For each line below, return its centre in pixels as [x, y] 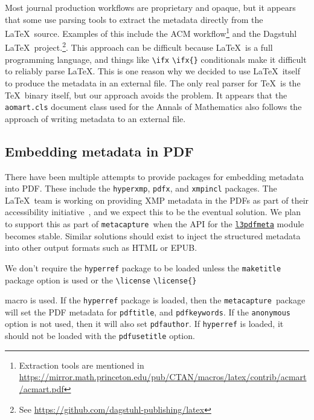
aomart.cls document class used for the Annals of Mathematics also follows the [153, 107]
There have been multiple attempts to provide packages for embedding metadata [154, 176]
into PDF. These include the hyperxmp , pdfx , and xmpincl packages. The [141, 188]
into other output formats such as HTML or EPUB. [101, 247]
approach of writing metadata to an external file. [95, 118]
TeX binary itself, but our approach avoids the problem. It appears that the [146, 95]
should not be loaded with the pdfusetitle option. [100, 336]
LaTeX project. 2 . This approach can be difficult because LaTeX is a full [139, 47]
